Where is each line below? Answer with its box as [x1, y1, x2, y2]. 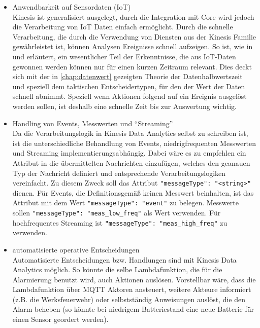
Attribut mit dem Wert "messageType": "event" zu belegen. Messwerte [12, 197, 239, 208]
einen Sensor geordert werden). [12, 314, 109, 324]
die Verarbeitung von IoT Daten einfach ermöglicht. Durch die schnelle [12, 21, 233, 32]
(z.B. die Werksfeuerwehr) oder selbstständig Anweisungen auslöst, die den [12, 294, 246, 304]
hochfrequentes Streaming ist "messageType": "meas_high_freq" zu [12, 217, 227, 228]
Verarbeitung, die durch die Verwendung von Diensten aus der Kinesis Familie [12, 31, 256, 42]
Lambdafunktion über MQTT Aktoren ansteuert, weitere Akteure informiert [12, 284, 251, 295]
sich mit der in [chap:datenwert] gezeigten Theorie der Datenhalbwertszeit [12, 71, 243, 82]
